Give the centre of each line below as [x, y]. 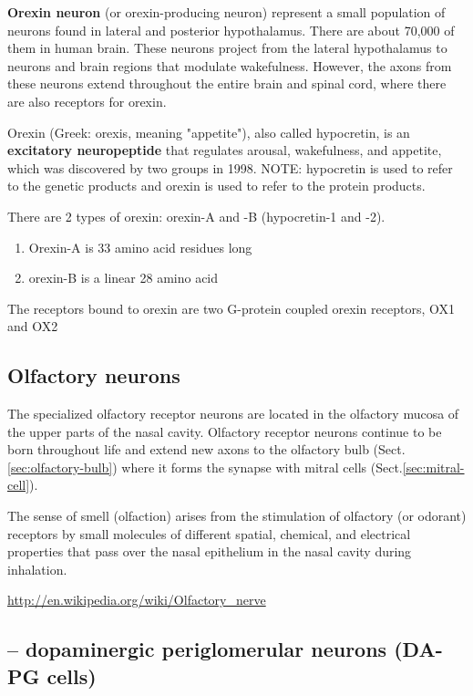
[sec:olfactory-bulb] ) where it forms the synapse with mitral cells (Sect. [205, 467]
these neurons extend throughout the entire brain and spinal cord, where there [227, 83]
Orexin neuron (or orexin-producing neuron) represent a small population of [226, 12]
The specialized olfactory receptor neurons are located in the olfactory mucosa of [233, 414]
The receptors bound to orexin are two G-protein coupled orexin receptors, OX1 [231, 308]
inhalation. [37, 569]
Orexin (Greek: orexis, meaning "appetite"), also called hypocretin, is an [209, 132]
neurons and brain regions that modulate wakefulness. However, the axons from [230, 65]
